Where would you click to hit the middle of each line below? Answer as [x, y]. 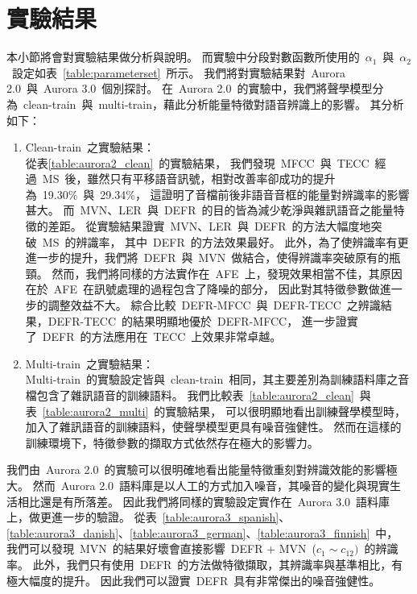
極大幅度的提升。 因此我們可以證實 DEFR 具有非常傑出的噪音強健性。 [194, 580]
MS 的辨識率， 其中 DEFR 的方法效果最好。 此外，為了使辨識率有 [220, 241]
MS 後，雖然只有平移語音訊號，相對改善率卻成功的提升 [189, 179]
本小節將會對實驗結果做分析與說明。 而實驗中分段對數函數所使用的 [183, 57]
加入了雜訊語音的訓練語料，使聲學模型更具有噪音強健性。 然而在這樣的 [213, 427]
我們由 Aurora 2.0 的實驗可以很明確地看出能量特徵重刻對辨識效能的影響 [196, 469]
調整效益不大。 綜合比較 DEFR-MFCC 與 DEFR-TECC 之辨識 [214, 305]
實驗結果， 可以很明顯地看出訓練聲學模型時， [286, 411]
